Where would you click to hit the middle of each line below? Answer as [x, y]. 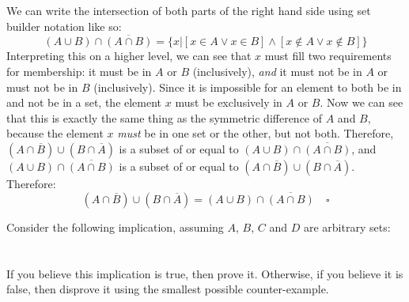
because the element [55, 133]
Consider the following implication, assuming [115, 226]
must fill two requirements [328, 56]
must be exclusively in [229, 102]
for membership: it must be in [79, 71]
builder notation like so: [64, 26]
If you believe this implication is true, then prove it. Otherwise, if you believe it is [205, 273]
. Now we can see [362, 102]
